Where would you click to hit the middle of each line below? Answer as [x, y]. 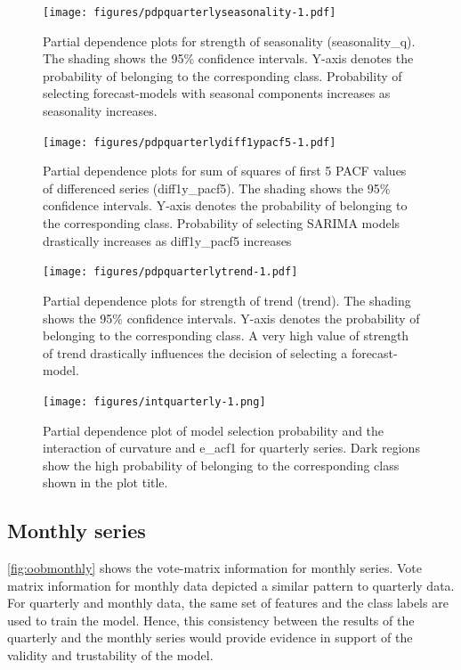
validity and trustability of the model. [110, 655]
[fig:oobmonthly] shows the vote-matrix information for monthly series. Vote [215, 568]
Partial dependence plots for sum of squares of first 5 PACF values [225, 171]
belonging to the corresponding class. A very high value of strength [226, 335]
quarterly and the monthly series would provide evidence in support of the [210, 637]
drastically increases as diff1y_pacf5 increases [167, 240]
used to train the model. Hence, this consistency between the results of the [211, 620]
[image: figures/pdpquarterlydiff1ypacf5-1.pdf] [190, 142]
